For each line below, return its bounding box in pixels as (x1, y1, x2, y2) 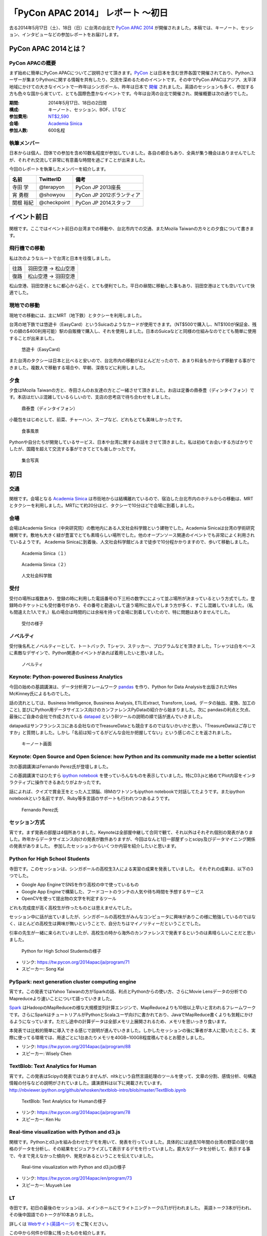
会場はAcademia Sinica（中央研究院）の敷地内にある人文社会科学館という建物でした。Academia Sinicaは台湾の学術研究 (9, 525, 255, 531)
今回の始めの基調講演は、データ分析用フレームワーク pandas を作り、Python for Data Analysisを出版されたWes (9, 684, 237, 690)
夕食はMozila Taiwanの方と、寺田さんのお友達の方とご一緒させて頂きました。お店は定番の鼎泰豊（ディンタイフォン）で (9, 387, 255, 393)
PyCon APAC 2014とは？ (9, 44, 87, 53)
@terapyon (39, 183, 65, 190)
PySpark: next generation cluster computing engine (9, 978, 136, 985)
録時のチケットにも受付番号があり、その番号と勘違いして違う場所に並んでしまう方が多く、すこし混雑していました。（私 (9, 602, 253, 608)
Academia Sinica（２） (21, 561, 69, 567)
